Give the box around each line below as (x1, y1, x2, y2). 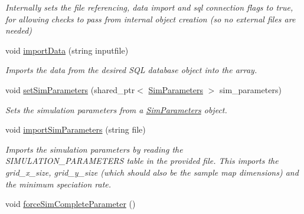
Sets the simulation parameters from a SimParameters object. (5, 103, 227, 116)
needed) (5, 24, 32, 37)
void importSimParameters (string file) (5, 123, 146, 136)
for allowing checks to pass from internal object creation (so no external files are (5, 12, 296, 25)
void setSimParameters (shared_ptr (5, 83, 135, 96)
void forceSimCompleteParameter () (5, 197, 136, 210)
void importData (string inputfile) (5, 44, 129, 56)
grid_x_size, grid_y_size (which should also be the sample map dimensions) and (5, 166, 299, 178)
